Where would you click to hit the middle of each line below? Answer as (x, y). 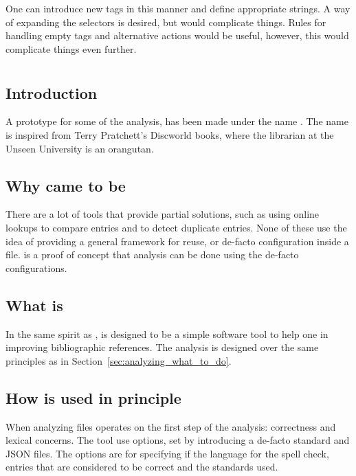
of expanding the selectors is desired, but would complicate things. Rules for (166, 22)
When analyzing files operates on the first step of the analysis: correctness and (171, 426)
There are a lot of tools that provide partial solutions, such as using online (163, 214)
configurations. (36, 268)
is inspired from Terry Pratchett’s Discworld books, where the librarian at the (170, 134)
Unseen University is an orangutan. (80, 148)
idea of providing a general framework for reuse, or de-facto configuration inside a (177, 241)
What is (34, 305)
